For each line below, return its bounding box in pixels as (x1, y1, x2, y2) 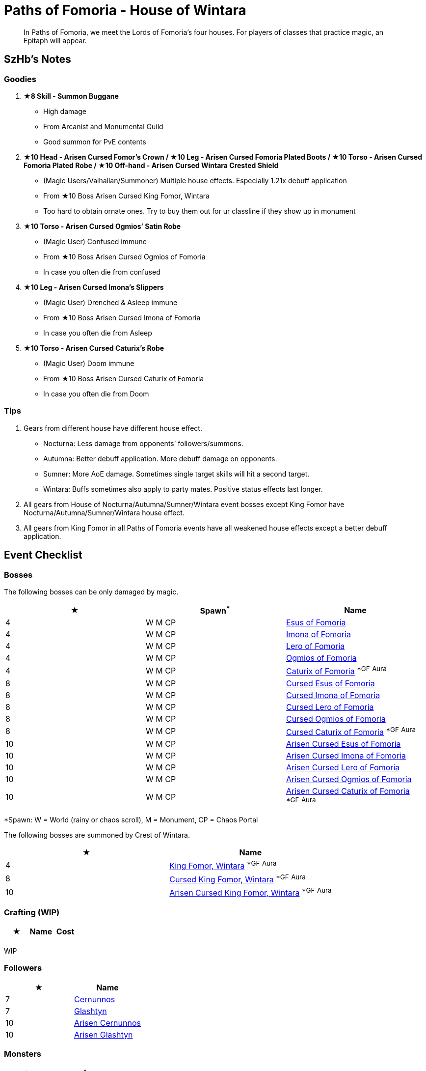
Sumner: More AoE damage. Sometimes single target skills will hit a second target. (43, 469, 310, 478)
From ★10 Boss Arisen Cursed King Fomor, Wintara (43, 191, 210, 200)
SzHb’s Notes (4, 53, 71, 66)
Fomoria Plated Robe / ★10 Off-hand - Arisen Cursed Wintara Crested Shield (24, 161, 279, 169)
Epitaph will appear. (24, 36, 87, 45)
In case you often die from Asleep (43, 328, 152, 337)
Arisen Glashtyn (74, 1029, 133, 1040)
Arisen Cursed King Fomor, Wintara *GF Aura (169, 886, 332, 898)
